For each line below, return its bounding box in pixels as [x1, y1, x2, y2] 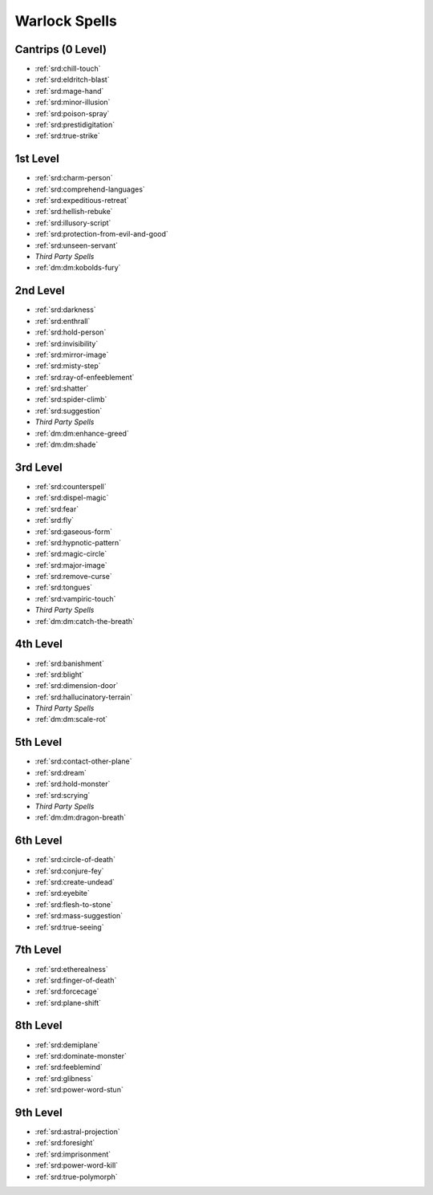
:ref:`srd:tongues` [34, 582, 93, 593]
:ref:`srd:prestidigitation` [34, 120, 115, 130]
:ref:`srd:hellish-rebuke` [34, 207, 113, 217]
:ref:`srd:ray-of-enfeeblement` [34, 372, 135, 382]
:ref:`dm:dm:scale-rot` [34, 715, 108, 724]
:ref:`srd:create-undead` [34, 877, 115, 887]
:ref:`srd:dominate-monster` [34, 1051, 127, 1060]
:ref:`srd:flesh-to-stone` [34, 899, 114, 909]
